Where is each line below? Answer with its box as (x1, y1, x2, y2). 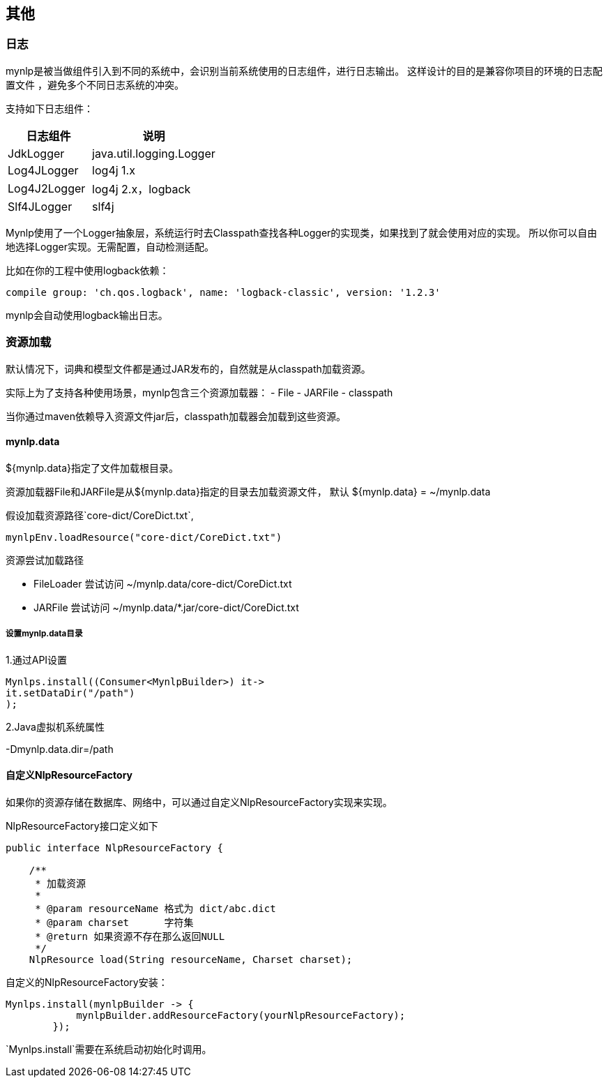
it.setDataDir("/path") (6, 687, 135, 699)
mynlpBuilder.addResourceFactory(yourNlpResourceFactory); (76, 1009, 406, 1021)
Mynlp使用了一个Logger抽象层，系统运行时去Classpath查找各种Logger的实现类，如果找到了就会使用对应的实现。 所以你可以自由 (6, 226, 598, 239)
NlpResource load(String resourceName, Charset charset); (29, 953, 353, 965)
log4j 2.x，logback (92, 181, 191, 196)
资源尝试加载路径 (6, 553, 84, 566)
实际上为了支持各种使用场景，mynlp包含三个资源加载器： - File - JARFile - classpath (6, 386, 393, 398)
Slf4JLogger (8, 199, 73, 214)
